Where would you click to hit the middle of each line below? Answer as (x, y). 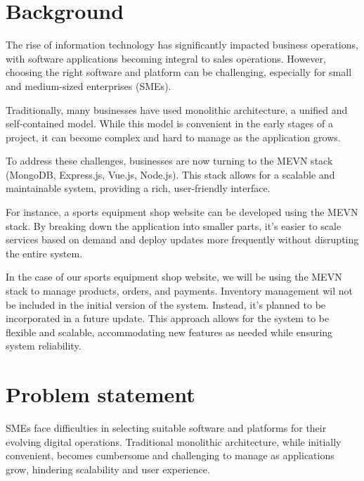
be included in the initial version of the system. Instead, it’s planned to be (166, 304)
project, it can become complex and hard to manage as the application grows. (173, 137)
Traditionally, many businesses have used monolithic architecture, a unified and (177, 109)
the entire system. (44, 253)
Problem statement (100, 394)
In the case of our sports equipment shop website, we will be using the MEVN (174, 277)
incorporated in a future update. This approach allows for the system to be (168, 318)
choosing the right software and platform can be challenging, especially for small (179, 72)
